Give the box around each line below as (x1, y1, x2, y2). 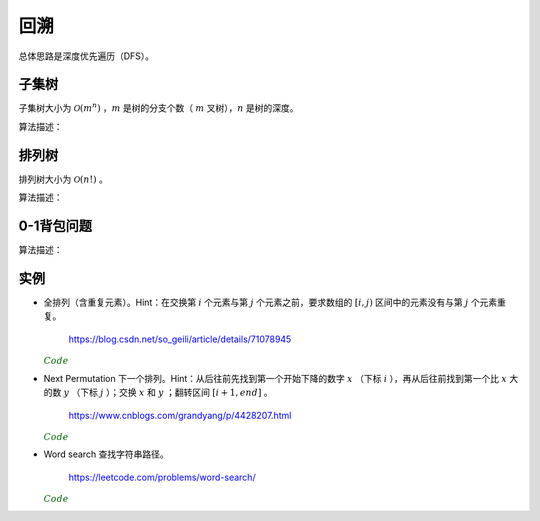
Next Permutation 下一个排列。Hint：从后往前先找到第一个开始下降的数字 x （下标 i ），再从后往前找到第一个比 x (43, 372, 507, 384)
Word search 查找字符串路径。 (43, 448, 169, 460)
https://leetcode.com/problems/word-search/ (68, 471, 256, 483)
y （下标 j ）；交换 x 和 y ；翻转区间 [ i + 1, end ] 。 (63, 386, 274, 399)
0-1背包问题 (18, 217, 93, 234)
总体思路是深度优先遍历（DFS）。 (18, 50, 155, 62)
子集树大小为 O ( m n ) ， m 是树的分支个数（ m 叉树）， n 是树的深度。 (18, 101, 299, 114)
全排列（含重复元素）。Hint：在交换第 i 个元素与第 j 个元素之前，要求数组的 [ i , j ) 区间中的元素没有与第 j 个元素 (43, 296, 498, 308)
